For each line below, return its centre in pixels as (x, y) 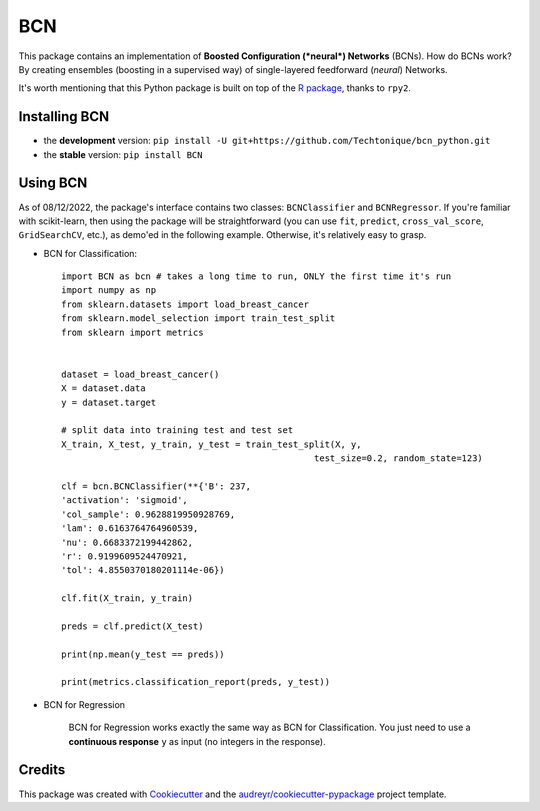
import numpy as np (109, 290)
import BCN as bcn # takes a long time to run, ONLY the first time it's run (256, 276)
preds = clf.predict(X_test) (132, 626)
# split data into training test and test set (177, 430)
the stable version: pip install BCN (123, 154)
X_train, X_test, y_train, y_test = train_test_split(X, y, (211, 444)
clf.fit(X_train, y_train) (127, 598)
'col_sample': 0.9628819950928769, (148, 514)
